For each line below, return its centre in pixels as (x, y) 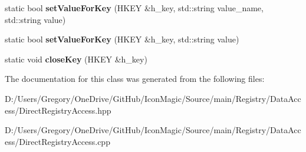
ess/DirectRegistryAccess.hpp (58, 110)
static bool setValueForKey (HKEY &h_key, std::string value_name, (134, 8)
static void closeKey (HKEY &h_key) (76, 59)
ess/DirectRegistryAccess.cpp (57, 141)
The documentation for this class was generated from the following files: (135, 79)
